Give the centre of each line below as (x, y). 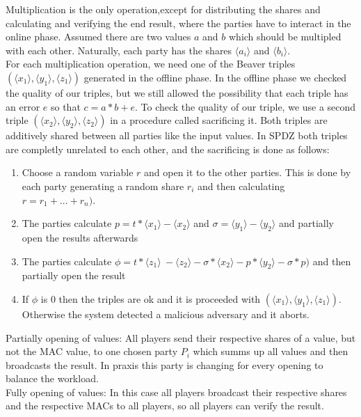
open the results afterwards (80, 237)
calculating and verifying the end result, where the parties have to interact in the (178, 23)
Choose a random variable (78, 172)
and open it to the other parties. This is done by (248, 172)
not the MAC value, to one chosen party (92, 351)
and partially (306, 223)
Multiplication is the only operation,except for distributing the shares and (163, 9)
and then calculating (241, 186)
